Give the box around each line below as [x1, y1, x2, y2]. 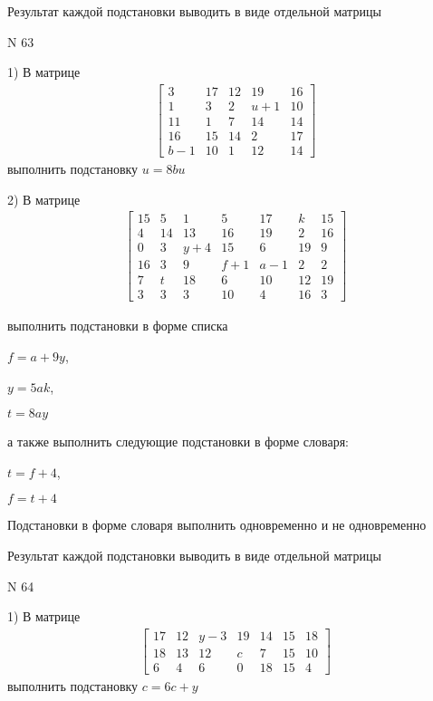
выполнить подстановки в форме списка [7, 316, 228, 335]
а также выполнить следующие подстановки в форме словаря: [7, 432, 349, 451]
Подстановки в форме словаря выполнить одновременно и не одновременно [7, 515, 427, 534]
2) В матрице [7, 189, 81, 208]
